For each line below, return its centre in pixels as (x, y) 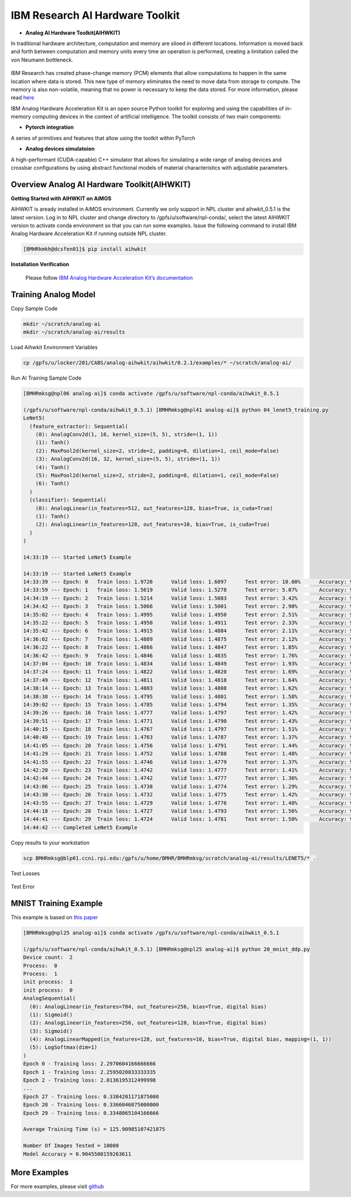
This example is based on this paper (54, 917)
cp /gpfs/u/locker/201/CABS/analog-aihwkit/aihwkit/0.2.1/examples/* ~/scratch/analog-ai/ (157, 363)
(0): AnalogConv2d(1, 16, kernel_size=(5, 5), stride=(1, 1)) (126, 435)
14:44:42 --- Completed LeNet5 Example (80, 827)
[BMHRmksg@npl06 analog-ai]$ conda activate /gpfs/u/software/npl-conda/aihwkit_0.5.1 (151, 394)
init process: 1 (48, 982)
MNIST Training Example (57, 903)
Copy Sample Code (34, 308)
